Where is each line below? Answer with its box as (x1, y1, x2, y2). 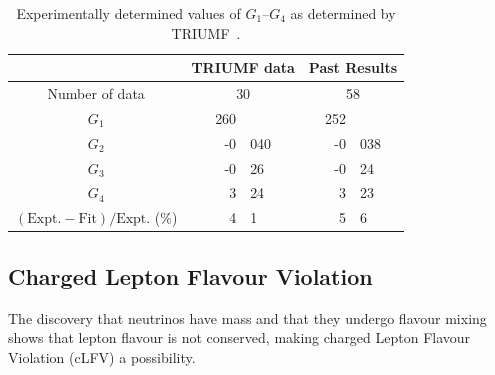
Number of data (47, 83, 145, 104)
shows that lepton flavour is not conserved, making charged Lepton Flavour (8, 327, 471, 348)
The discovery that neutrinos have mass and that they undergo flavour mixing (8, 307, 487, 328)
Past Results (308, 57, 398, 78)
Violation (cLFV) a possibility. (8, 346, 196, 367)
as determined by (290, 3, 396, 23)
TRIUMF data (191, 57, 295, 78)
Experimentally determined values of (16, 3, 241, 23)
